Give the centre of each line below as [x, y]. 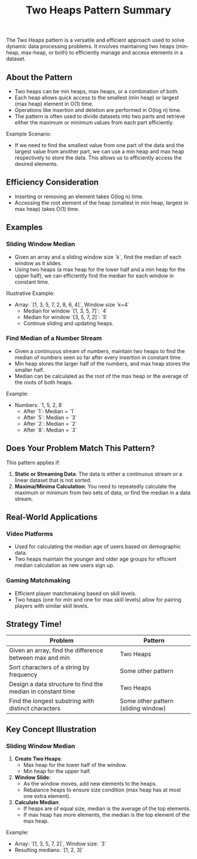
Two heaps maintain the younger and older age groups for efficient [96, 559]
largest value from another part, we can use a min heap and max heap [99, 151]
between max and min [40, 658]
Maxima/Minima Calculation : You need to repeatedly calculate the [95, 486]
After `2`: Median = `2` [50, 423]
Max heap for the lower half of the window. [75, 765]
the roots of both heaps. [44, 382]
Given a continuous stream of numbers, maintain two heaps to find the [100, 351]
